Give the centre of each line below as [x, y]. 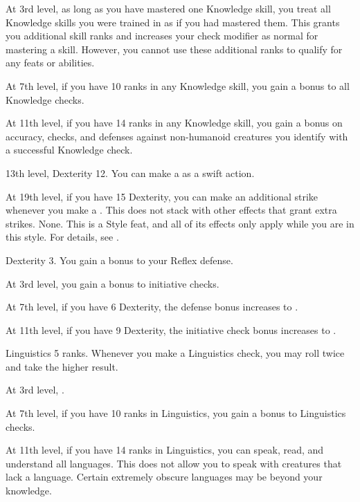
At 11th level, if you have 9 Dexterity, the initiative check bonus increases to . [171, 329]
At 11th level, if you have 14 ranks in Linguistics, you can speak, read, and [165, 450]
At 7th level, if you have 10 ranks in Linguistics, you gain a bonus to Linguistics [176, 413]
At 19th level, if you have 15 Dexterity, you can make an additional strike [162, 196]
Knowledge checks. [45, 99]
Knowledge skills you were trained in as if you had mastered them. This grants [173, 22]
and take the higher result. [62, 366]
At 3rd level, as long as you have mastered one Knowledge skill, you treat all [168, 8]
